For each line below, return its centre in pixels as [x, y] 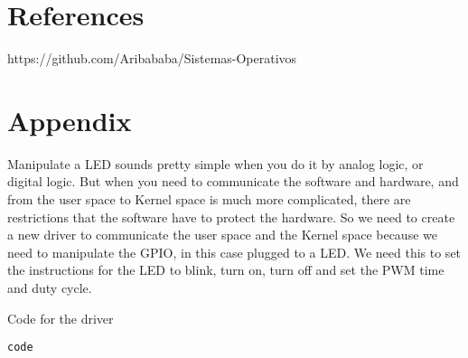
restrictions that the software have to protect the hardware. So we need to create [231, 217]
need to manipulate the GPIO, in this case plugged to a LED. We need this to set [234, 252]
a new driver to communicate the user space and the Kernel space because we [222, 235]
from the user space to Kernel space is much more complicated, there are [209, 199]
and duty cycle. [50, 287]
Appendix [70, 120]
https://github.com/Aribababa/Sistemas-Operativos [152, 58]
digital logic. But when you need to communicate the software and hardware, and [233, 181]
